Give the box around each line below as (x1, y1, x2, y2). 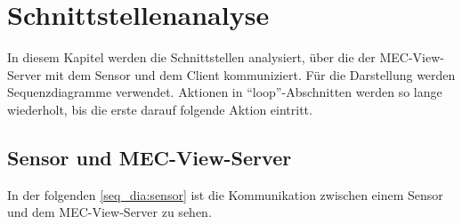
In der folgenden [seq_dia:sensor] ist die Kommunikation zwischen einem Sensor (7, 185, 443, 204)
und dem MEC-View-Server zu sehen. (7, 203, 212, 221)
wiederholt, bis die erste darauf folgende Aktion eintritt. (7, 100, 312, 118)
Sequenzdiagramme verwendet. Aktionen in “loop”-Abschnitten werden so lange (7, 83, 442, 101)
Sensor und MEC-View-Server (7, 143, 292, 171)
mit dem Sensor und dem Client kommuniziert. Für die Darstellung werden (45, 65, 456, 84)
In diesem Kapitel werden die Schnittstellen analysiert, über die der (7, 48, 376, 67)
